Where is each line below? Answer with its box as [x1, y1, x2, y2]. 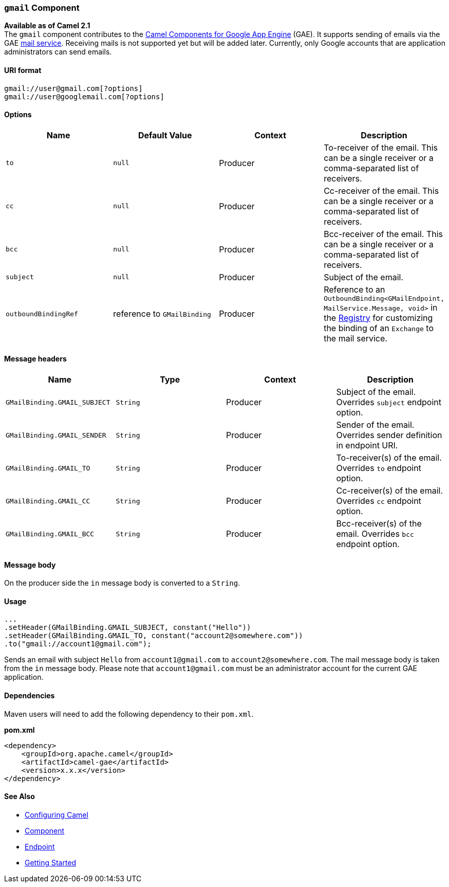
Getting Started [25, 858, 77, 867]
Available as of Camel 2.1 [4, 21, 90, 30]
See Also [4, 792, 35, 801]
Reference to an [324, 284, 385, 295]
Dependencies [4, 691, 55, 700]
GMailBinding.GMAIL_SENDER [6, 431, 106, 439]
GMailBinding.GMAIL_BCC [6, 530, 95, 538]
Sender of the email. [336, 420, 415, 430]
